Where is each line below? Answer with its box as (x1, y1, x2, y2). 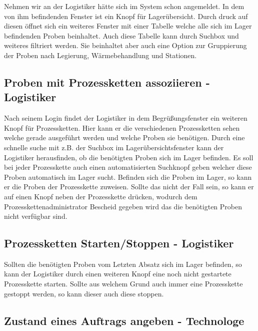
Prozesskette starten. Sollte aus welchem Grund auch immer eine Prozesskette (4, 278, 243, 289)
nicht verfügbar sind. (4, 211, 67, 221)
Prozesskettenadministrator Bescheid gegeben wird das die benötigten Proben (4, 201, 242, 211)
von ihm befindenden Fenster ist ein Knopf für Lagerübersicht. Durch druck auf (4, 11, 248, 21)
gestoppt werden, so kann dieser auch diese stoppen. (4, 288, 164, 298)
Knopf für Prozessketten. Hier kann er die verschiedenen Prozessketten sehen (4, 122, 240, 133)
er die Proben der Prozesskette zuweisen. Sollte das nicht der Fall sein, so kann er (4, 181, 254, 192)
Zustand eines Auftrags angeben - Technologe (4, 312, 244, 328)
